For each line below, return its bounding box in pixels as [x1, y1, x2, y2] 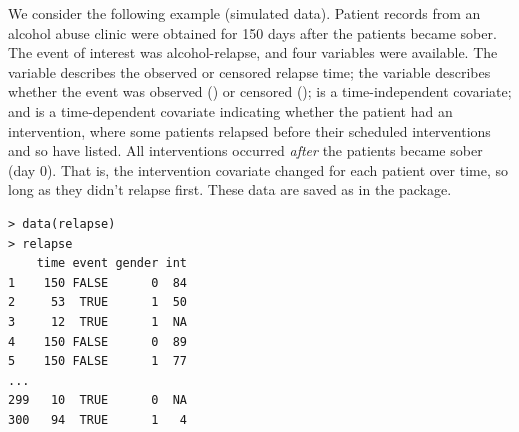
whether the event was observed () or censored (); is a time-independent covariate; [8, 81, 512, 102]
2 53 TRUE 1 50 [8, 295, 187, 310]
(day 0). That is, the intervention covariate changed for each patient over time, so [8, 159, 508, 180]
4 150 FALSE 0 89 [8, 334, 187, 349]
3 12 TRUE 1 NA [8, 314, 187, 329]
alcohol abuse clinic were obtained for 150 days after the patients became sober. [8, 22, 497, 43]
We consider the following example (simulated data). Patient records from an [8, 3, 481, 23]
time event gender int [36, 256, 187, 271]
